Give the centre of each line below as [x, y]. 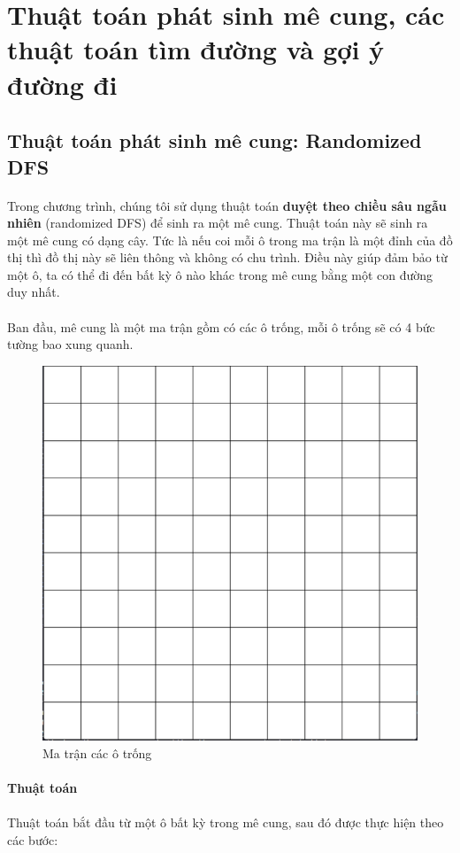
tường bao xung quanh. [70, 344]
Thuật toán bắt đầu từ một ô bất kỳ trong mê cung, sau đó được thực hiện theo [226, 822]
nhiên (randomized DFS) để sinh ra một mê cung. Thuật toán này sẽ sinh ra [218, 223]
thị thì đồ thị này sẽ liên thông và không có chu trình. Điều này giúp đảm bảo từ [227, 257]
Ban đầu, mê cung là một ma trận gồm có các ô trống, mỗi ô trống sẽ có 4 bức [221, 326]
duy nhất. [34, 292]
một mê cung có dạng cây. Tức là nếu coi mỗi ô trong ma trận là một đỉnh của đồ [230, 240]
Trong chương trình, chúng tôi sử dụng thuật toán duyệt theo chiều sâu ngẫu [227, 205]
